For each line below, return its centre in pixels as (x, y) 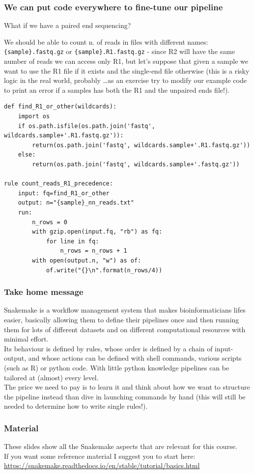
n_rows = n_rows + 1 (94, 251)
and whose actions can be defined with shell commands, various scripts (135, 358)
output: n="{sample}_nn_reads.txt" (76, 203)
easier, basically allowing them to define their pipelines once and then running (122, 319)
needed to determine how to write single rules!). (76, 406)
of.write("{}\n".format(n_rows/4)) (104, 270)
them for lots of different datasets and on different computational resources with (125, 329)
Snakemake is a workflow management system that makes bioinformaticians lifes (125, 310)
